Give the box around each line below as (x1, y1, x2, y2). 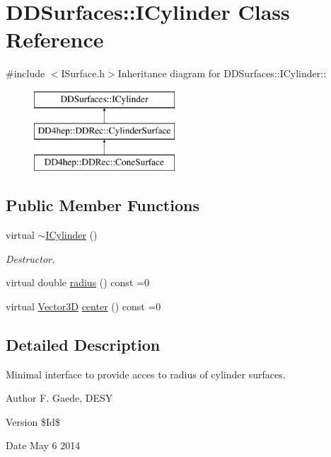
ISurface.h (61, 66, 105, 81)
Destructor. (6, 251, 55, 266)
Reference (6, 25, 104, 54)
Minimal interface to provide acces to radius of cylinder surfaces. (6, 366, 286, 381)
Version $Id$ (6, 414, 60, 429)
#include (6, 66, 45, 81)
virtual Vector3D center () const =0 (6, 298, 161, 313)
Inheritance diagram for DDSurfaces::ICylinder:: (117, 66, 327, 81)
